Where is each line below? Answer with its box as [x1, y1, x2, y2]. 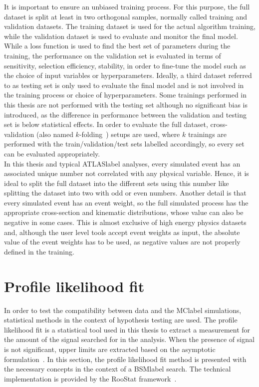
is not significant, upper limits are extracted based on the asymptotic [4, 343, 216, 354]
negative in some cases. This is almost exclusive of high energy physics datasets [4, 217, 247, 227]
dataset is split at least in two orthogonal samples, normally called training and [4, 11, 248, 21]
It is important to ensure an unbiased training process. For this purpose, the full [4, 1, 250, 11]
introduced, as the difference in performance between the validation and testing [4, 109, 247, 119]
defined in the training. [4, 246, 74, 256]
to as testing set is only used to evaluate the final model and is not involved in [4, 79, 244, 90]
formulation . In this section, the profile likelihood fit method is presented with [4, 353, 247, 364]
